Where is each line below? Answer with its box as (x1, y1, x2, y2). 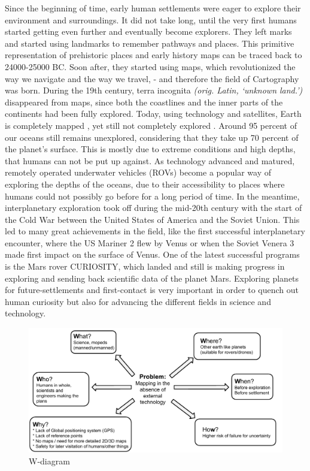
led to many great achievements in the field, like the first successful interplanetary (5, 225, 305, 237)
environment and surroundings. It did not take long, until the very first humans (5, 13, 297, 26)
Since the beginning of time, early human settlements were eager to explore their (5, 2, 301, 14)
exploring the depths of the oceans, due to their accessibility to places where (5, 177, 285, 190)
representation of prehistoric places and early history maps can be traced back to (5, 49, 302, 61)
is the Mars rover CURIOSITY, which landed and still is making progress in (5, 260, 285, 273)
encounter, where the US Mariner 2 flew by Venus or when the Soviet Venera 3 (5, 236, 294, 249)
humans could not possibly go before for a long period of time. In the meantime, (5, 189, 300, 202)
